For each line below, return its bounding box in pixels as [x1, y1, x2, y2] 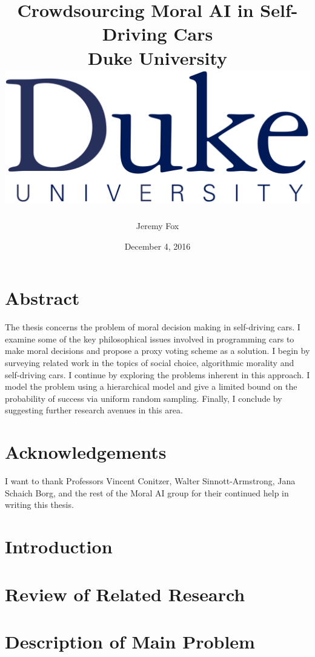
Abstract [5, 285, 80, 310]
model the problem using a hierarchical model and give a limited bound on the [5, 380, 297, 393]
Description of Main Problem [5, 629, 255, 653]
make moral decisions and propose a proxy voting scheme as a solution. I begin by [5, 344, 310, 357]
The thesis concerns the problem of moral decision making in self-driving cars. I [5, 321, 300, 333]
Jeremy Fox [136, 219, 179, 232]
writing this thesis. [5, 498, 74, 511]
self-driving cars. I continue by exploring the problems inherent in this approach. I [5, 368, 310, 381]
